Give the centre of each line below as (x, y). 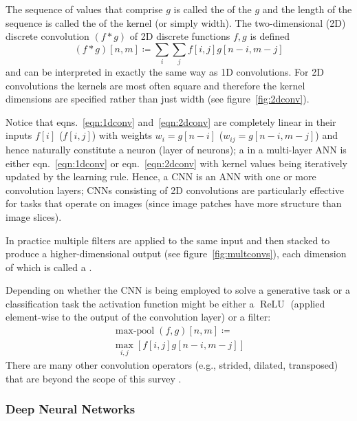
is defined (270, 36)
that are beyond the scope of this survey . (94, 378)
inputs (19, 135)
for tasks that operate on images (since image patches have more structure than (174, 203)
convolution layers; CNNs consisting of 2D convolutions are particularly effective (175, 190)
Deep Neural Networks (71, 409)
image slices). (34, 216)
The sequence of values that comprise (84, 9)
